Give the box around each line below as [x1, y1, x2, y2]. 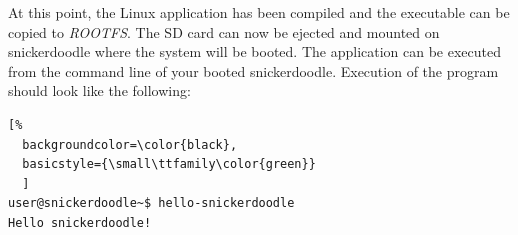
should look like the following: [8, 80, 191, 101]
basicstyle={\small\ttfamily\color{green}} [22, 157, 316, 172]
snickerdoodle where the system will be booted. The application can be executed [8, 41, 502, 62]
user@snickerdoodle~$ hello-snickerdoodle [8, 196, 295, 211]
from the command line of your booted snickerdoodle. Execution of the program [8, 60, 499, 81]
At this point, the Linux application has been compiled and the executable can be [8, 2, 510, 22]
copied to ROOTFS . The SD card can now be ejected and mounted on [8, 21, 440, 42]
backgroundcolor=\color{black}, [22, 137, 238, 152]
